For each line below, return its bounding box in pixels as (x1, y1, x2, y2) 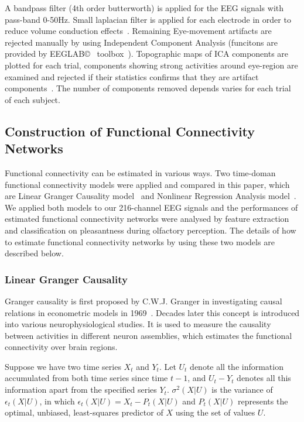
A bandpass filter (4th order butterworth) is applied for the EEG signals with (5, 2, 283, 13)
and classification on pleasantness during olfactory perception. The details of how (5, 224, 296, 236)
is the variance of (211, 383, 273, 396)
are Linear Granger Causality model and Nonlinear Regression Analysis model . (5, 190, 296, 202)
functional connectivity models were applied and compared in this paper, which (5, 178, 290, 190)
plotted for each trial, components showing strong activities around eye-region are (5, 59, 298, 71)
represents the (238, 394, 288, 407)
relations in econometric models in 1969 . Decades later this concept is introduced (5, 306, 300, 318)
